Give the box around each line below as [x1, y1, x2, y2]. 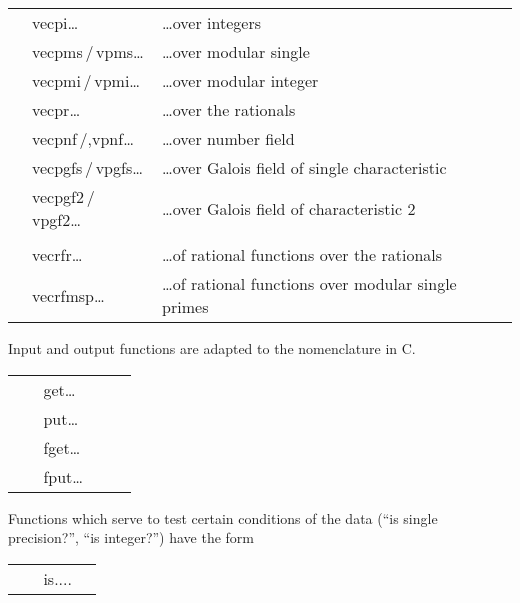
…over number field [162, 127, 295, 150]
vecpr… [32, 98, 81, 121]
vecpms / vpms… [32, 40, 144, 63]
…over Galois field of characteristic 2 [162, 196, 416, 220]
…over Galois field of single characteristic [162, 156, 447, 179]
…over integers [162, 11, 261, 34]
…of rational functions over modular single [162, 272, 457, 295]
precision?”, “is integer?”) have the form [8, 527, 255, 548]
